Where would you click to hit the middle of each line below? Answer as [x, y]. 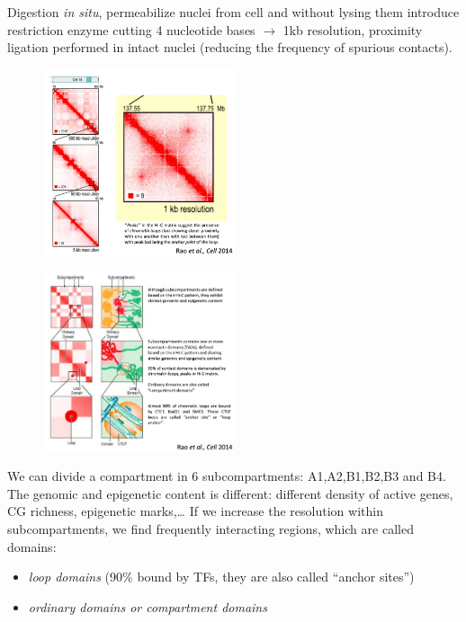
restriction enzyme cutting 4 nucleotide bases [131, 29]
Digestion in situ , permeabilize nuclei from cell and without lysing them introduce [233, 12]
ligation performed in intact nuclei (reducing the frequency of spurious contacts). [230, 47]
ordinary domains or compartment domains [148, 606]
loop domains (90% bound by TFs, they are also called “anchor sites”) [221, 577]
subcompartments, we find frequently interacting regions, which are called [211, 528]
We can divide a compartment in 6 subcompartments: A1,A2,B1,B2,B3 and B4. [227, 476]
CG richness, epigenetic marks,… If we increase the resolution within [195, 511]
